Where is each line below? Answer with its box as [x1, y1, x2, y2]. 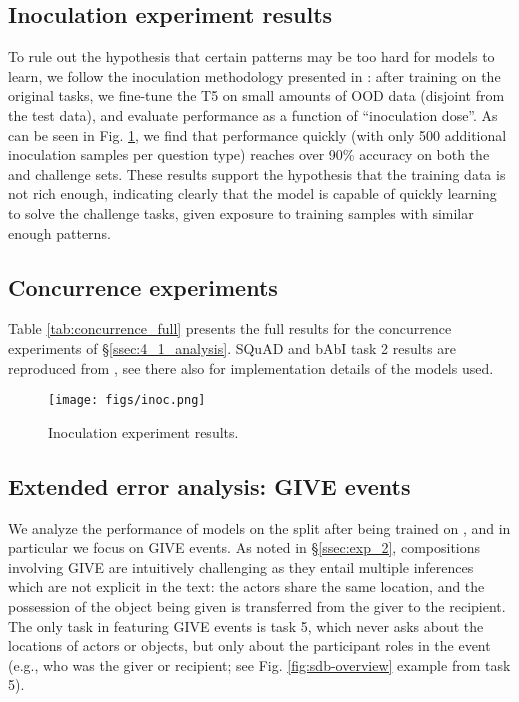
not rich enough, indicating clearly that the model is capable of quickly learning [8, 183, 497, 204]
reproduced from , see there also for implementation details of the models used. [8, 357, 494, 378]
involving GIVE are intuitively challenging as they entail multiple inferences [8, 556, 474, 577]
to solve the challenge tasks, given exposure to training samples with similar [8, 202, 474, 223]
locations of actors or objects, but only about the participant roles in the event [8, 635, 491, 656]
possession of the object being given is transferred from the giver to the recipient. [8, 595, 506, 616]
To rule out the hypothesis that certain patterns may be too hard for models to [8, 46, 495, 67]
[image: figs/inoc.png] [48, 393, 206, 408]
